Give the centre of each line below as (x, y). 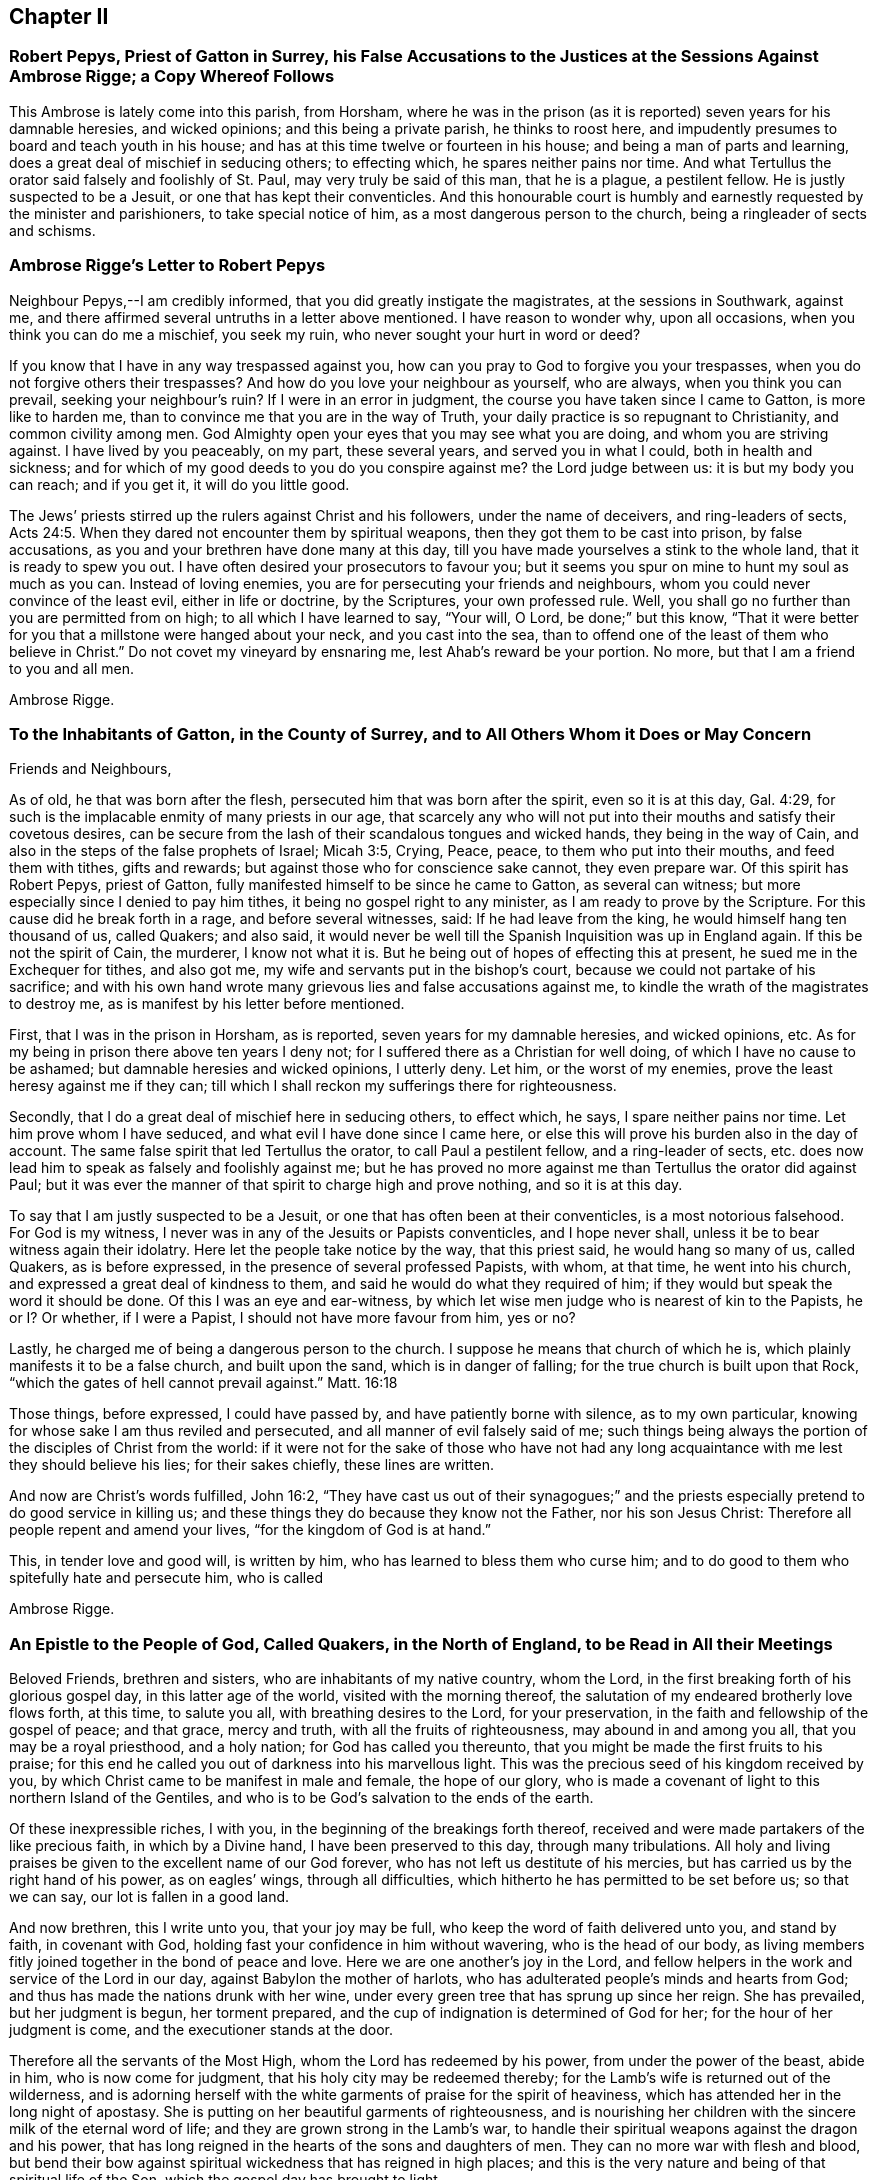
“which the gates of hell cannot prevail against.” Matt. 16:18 (203, 1383)
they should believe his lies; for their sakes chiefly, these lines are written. (251, 1465)
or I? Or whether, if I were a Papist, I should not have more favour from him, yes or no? (292, 1318)
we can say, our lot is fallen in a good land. (149, 1897)
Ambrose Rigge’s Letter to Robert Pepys (167, 265)
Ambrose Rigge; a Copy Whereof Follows (172, 76)
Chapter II (59, 16)
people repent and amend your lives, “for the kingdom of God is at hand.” (250, 1530)
